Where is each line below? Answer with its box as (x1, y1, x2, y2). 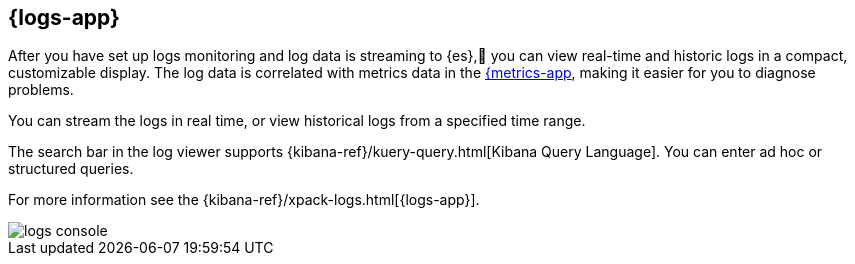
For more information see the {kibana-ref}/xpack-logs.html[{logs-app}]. (8, 191, 480, 209)
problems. (8, 81, 74, 99)
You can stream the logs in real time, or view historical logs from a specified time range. (8, 112, 586, 130)
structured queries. (8, 160, 134, 178)
